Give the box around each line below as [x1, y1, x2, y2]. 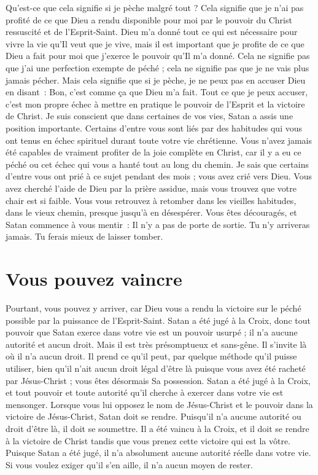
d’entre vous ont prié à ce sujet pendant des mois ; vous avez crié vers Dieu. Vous [6, 170, 312, 183]
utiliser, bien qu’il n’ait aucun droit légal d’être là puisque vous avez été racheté [6, 361, 306, 374]
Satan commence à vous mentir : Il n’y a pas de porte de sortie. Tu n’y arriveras [6, 218, 310, 230]
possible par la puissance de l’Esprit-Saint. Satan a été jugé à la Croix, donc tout [6, 313, 311, 326]
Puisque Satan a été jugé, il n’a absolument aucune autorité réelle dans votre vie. [6, 446, 311, 459]
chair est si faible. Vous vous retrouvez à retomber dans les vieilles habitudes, [6, 194, 297, 206]
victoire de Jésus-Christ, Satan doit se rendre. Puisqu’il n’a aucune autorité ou [6, 410, 301, 423]
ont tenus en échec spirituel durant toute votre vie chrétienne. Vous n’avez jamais [6, 133, 312, 146]
